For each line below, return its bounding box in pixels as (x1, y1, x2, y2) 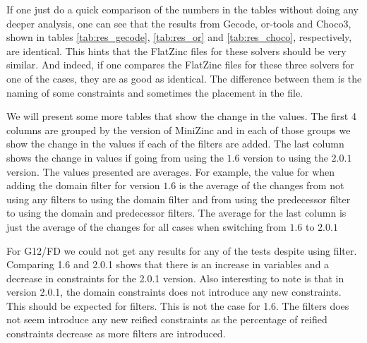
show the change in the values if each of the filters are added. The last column (6, 136, 344, 151)
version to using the (243, 150, 328, 164)
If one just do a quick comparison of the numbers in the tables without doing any (6, 2, 359, 16)
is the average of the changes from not (179, 178, 344, 193)
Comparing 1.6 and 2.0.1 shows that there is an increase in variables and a (6, 257, 330, 272)
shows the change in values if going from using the (6, 150, 224, 164)
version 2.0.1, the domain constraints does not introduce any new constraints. (6, 284, 342, 299)
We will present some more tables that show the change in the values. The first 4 (6, 109, 356, 124)
